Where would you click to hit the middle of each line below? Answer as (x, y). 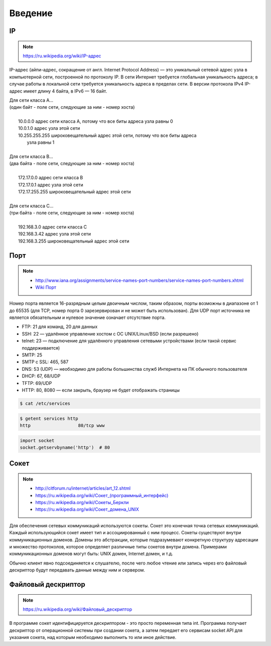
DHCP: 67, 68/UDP (41, 376)
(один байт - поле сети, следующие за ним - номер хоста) (72, 107)
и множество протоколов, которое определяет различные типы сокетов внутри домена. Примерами (118, 547)
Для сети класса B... (31, 156)
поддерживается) (41, 348)
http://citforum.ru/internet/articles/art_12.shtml (83, 489)
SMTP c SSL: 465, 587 (45, 362)
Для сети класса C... (31, 206)
